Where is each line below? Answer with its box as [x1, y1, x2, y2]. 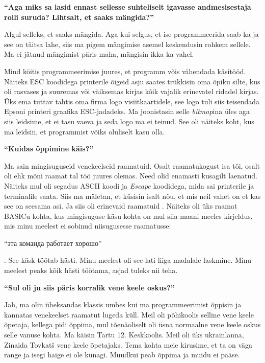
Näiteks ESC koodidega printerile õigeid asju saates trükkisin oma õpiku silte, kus [4, 76, 260, 86]
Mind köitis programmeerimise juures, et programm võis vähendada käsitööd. [4, 65, 246, 76]
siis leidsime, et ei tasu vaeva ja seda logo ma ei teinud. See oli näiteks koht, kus [4, 116, 254, 126]
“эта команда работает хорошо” [4, 237, 102, 248]
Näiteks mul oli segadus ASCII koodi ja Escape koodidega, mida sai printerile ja [4, 180, 254, 191]
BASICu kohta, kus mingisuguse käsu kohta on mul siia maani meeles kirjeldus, [4, 210, 253, 221]
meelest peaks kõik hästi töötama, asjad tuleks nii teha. [4, 265, 178, 276]
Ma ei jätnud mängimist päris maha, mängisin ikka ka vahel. [4, 49, 194, 59]
